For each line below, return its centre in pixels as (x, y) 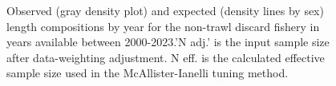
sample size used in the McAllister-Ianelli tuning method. (148, 73)
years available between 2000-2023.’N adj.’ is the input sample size (168, 42)
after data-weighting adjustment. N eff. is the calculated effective (166, 57)
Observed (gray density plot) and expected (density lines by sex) (165, 10)
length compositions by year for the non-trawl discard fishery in (163, 26)
